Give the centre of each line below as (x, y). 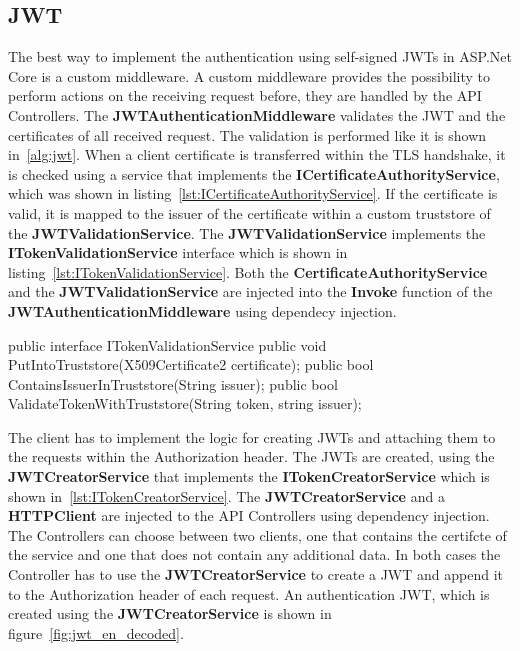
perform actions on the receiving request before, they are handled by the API (245, 95)
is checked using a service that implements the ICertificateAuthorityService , (254, 173)
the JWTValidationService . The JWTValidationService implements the (247, 232)
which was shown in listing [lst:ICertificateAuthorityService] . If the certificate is (253, 193)
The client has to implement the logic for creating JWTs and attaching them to (252, 436)
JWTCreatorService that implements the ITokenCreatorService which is (249, 476)
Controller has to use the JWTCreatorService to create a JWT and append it (256, 574)
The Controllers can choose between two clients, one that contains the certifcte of (257, 534)
